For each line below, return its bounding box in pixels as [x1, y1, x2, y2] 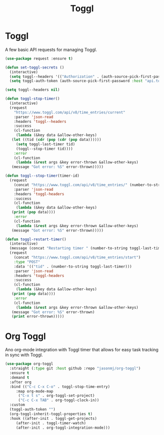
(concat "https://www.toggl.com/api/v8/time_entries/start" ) [14, 255, 141, 260]
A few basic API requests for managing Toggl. [5, 46, 97, 52]
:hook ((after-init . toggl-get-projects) [9, 416, 97, 421]
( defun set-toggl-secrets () [5, 65, 64, 70]
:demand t [9, 375, 29, 380]
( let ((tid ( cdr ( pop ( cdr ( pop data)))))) [11, 137, 102, 142]
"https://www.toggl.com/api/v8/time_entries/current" [14, 110, 125, 115]
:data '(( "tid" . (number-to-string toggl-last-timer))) [14, 264, 132, 269]
